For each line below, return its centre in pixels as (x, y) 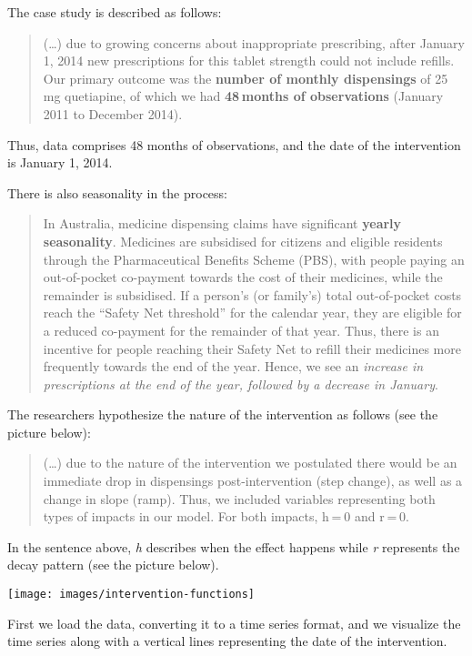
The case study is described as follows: (115, 12)
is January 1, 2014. (60, 162)
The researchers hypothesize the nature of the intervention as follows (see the (223, 414)
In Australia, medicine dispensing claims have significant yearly (222, 223)
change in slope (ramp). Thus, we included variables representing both (239, 498)
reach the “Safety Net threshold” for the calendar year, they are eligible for (252, 313)
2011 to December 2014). (113, 113)
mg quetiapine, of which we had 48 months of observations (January (243, 96)
